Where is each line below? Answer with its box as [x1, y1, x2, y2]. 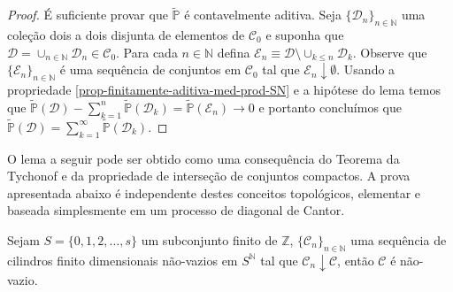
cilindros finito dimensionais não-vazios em [7, 250, 238, 269]
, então [337, 250, 374, 269]
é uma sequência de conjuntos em [59, 60, 242, 79]
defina [217, 42, 250, 61]
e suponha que [265, 26, 344, 44]
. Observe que [352, 42, 427, 61]
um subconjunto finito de [141, 231, 278, 249]
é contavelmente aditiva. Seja [184, 5, 342, 24]
